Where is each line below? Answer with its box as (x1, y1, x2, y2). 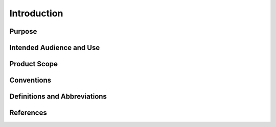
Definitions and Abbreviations (9, 92, 107, 101)
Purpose (9, 27, 37, 36)
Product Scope (9, 60, 58, 68)
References (9, 109, 47, 117)
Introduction (9, 8, 63, 19)
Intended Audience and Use (9, 43, 100, 52)
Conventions (9, 76, 52, 85)
